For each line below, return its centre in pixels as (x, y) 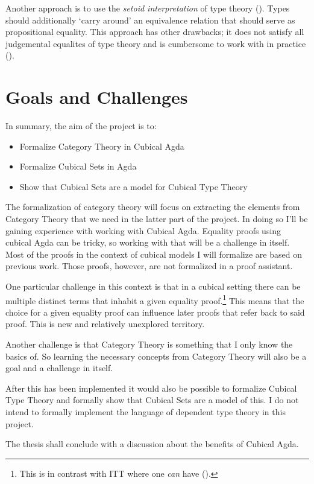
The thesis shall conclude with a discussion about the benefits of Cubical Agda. (152, 444)
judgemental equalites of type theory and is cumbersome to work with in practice (156, 43)
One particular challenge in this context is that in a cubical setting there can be (153, 286)
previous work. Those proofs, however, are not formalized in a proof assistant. (149, 266)
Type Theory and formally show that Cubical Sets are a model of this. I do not (152, 400)
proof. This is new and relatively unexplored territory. (105, 324)
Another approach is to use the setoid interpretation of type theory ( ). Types (148, 8)
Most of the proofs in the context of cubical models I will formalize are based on (154, 254)
